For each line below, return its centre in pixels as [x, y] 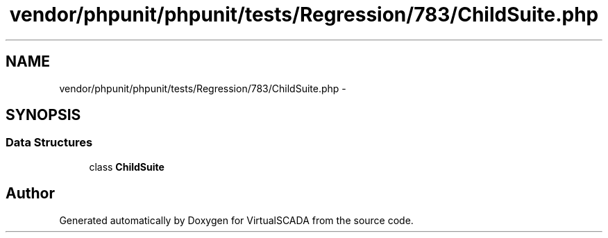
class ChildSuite [127, 167]
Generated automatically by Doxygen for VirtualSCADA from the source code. [236, 220]
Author [30, 194]
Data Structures [49, 143]
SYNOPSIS [43, 115]
